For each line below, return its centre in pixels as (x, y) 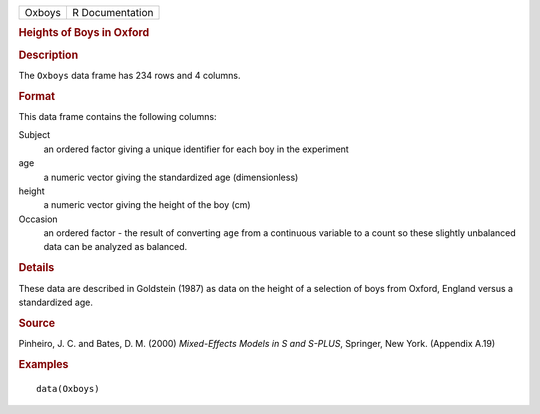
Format (36, 96)
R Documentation (112, 12)
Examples (43, 364)
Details (36, 268)
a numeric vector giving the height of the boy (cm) (147, 205)
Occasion (38, 219)
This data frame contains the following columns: (117, 116)
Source (37, 323)
